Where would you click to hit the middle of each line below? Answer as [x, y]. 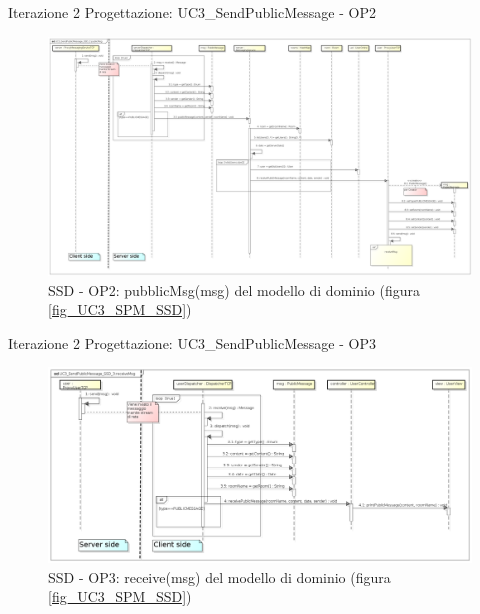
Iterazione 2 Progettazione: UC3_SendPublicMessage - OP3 [192, 342]
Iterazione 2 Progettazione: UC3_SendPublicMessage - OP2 [192, 12]
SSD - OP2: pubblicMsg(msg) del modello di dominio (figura [234, 289]
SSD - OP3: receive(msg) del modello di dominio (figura [219, 576]
